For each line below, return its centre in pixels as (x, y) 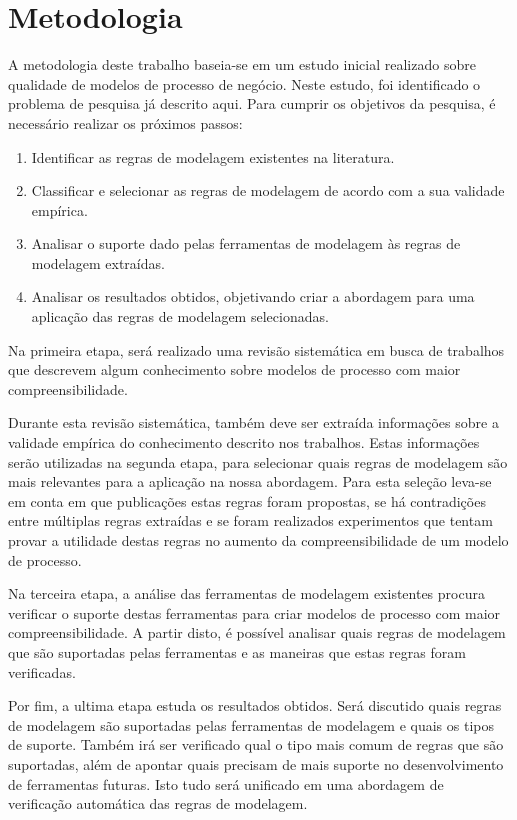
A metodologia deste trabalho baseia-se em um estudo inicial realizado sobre (242, 64)
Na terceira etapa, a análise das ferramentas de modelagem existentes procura (246, 593)
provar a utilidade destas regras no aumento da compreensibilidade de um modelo (258, 540)
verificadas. (42, 671)
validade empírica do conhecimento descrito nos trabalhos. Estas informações (244, 442)
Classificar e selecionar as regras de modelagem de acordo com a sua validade (268, 190)
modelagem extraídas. (98, 262)
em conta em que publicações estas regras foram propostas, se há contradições (247, 500)
